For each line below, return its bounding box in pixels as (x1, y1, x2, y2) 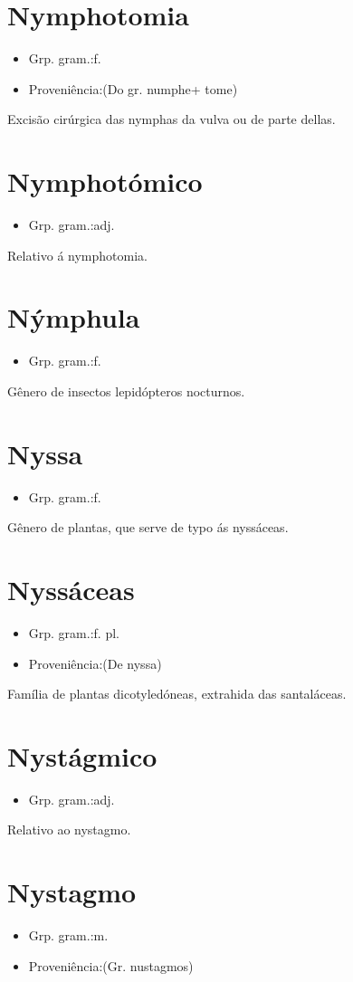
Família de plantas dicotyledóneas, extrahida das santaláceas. (7, 684, 347, 703)
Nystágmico (7, 737, 157, 774)
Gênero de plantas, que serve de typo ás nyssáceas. (7, 518, 289, 537)
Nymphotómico (7, 163, 203, 200)
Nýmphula (7, 299, 140, 336)
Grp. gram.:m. (28, 926, 109, 945)
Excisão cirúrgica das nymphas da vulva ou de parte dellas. (7, 110, 336, 129)
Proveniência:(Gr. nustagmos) (28, 956, 194, 975)
